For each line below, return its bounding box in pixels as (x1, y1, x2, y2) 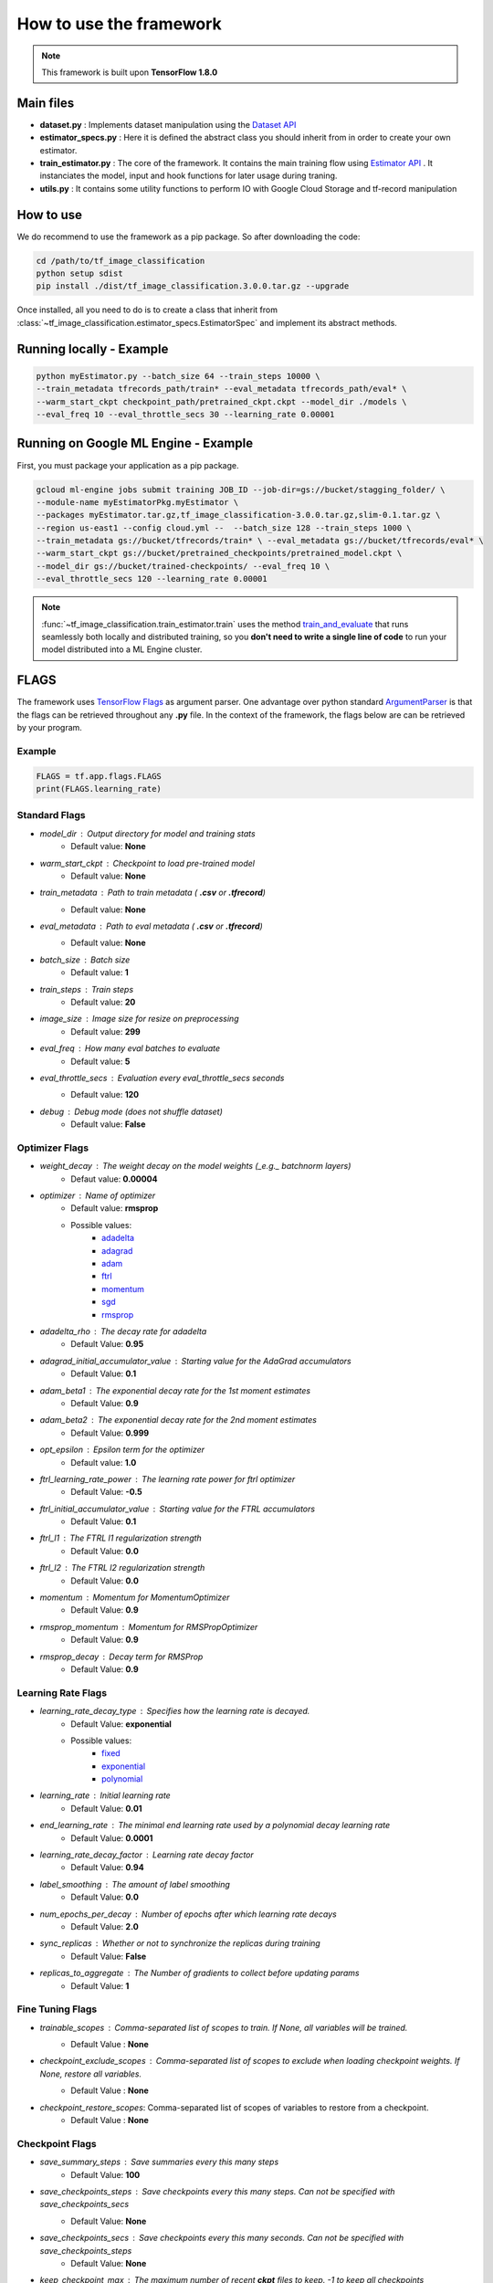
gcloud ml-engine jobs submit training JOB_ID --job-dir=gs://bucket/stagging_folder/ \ (36, 484, 446, 495)
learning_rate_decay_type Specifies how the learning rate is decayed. (39, 1706, 310, 1717)
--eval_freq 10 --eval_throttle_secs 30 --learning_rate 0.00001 (36, 409, 335, 420)
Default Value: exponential (70, 1718, 173, 1730)
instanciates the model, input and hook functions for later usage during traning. (39, 170, 338, 182)
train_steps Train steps (39, 984, 134, 994)
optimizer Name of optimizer (39, 1190, 156, 1201)
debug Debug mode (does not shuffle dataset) (39, 1106, 224, 1117)
